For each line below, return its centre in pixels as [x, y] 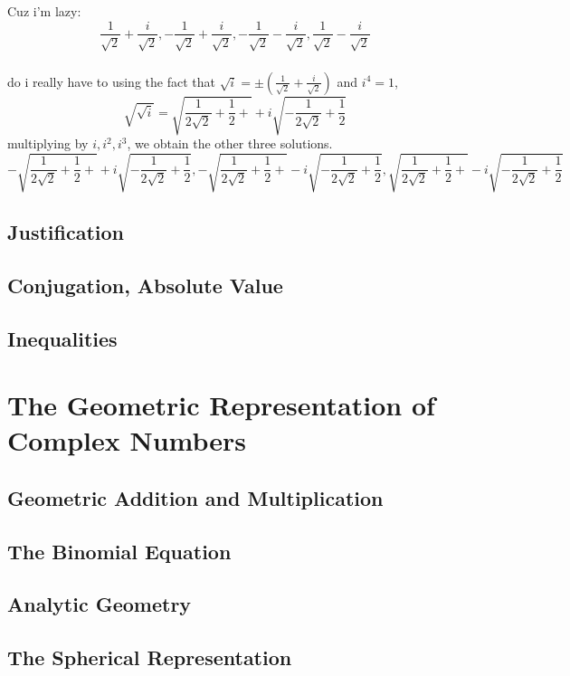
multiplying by [48, 143]
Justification [66, 231]
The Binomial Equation [119, 551]
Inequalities [62, 338]
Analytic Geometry [100, 604]
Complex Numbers [127, 440]
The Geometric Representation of [221, 405]
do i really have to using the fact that [111, 81]
